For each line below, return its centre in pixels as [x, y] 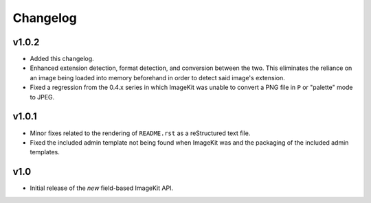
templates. [45, 152]
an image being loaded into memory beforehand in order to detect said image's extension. [157, 77]
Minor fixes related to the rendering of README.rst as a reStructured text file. [140, 133]
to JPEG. [42, 97]
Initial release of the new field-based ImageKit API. [102, 188]
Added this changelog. [62, 59]
